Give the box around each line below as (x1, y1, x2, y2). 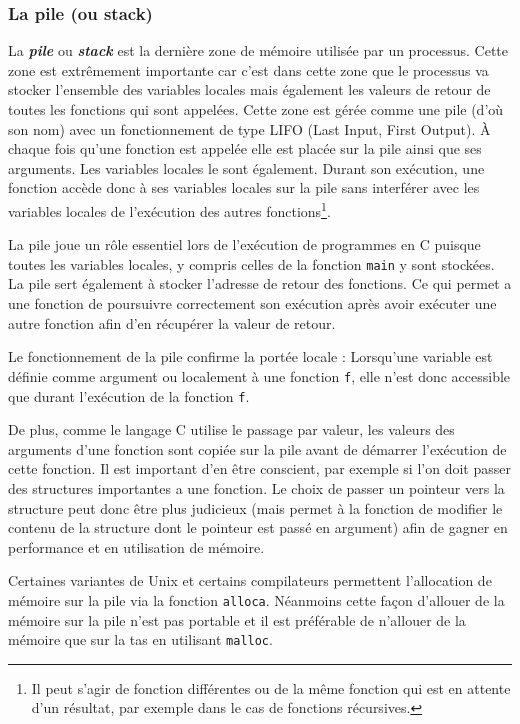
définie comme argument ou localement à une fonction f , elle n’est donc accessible (8, 365, 511, 386)
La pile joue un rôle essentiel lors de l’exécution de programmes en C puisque (8, 234, 481, 255)
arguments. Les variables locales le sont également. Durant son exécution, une (8, 157, 485, 178)
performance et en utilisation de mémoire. (8, 536, 265, 557)
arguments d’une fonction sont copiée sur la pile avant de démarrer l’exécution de (8, 438, 507, 459)
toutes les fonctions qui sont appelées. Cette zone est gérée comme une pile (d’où (8, 99, 504, 119)
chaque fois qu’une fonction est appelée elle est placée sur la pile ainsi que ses (8, 138, 482, 159)
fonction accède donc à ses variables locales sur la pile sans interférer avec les (8, 177, 480, 198)
